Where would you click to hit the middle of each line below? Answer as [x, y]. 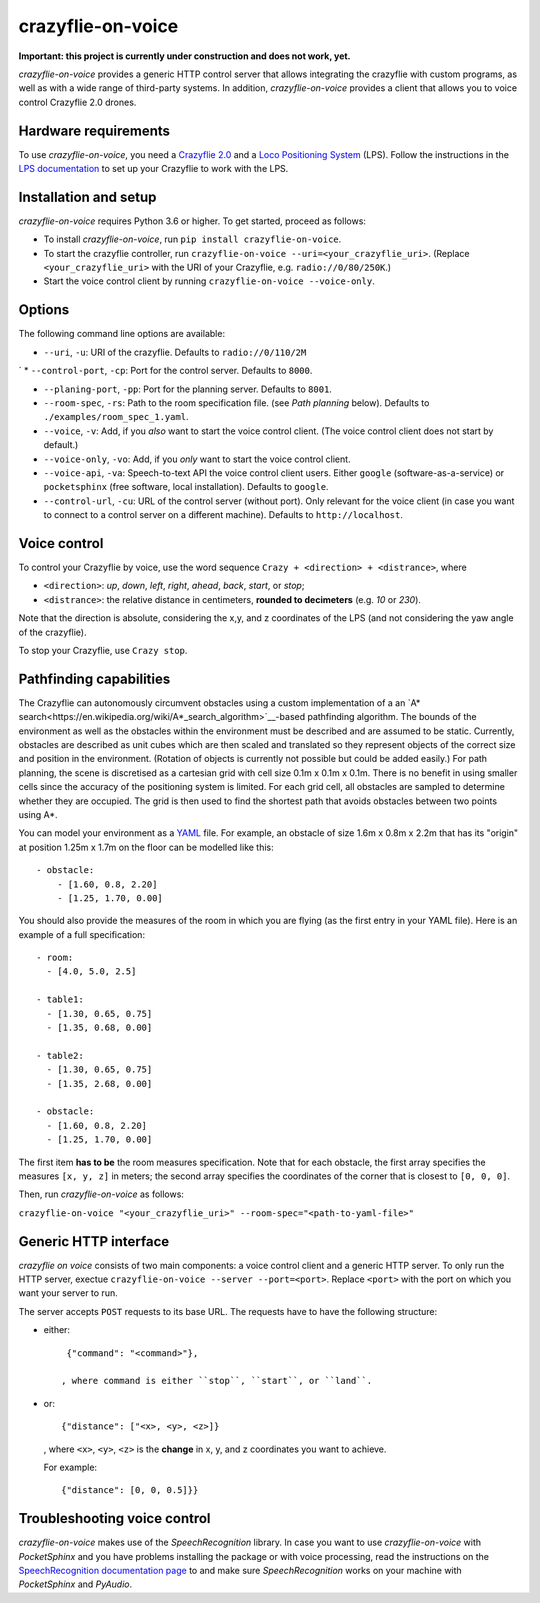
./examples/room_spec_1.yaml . [116, 417]
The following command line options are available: [121, 334]
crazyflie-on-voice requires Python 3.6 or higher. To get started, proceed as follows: [192, 221]
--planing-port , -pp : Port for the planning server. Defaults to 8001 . [187, 389]
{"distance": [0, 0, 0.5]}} [130, 1490]
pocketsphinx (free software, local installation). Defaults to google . [186, 487]
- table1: [60, 999]
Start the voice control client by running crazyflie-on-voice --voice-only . [209, 281]
